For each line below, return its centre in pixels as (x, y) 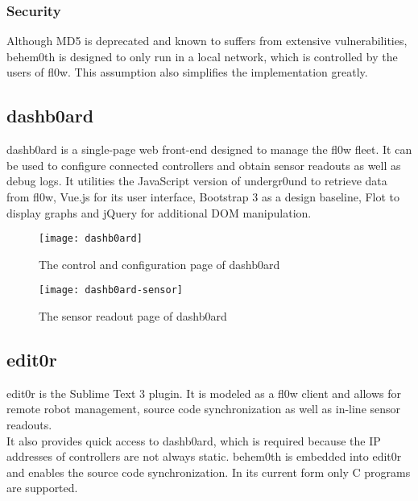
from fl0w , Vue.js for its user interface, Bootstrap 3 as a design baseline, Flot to (203, 196)
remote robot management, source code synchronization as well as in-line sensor (204, 409)
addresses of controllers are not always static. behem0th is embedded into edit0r (204, 456)
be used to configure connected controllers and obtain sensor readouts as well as (204, 165)
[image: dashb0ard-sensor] (111, 290)
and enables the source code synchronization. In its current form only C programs (209, 472)
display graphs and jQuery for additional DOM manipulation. (159, 212)
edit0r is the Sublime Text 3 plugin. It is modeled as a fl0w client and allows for (204, 393)
